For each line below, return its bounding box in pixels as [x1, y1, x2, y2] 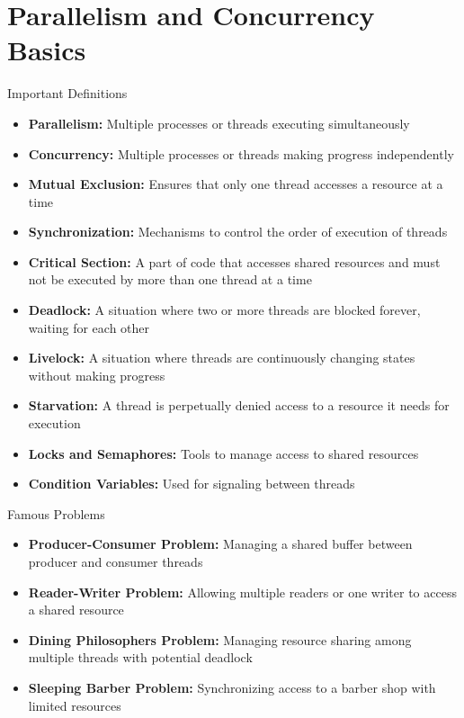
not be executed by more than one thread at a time [28, 270, 312, 289]
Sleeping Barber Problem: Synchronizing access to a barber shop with [28, 678, 436, 696]
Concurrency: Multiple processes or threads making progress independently [28, 144, 454, 163]
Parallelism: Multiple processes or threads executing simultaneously [28, 113, 410, 132]
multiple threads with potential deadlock [28, 648, 253, 667]
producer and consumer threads [28, 552, 203, 570]
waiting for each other [28, 318, 150, 337]
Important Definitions [7, 84, 128, 103]
